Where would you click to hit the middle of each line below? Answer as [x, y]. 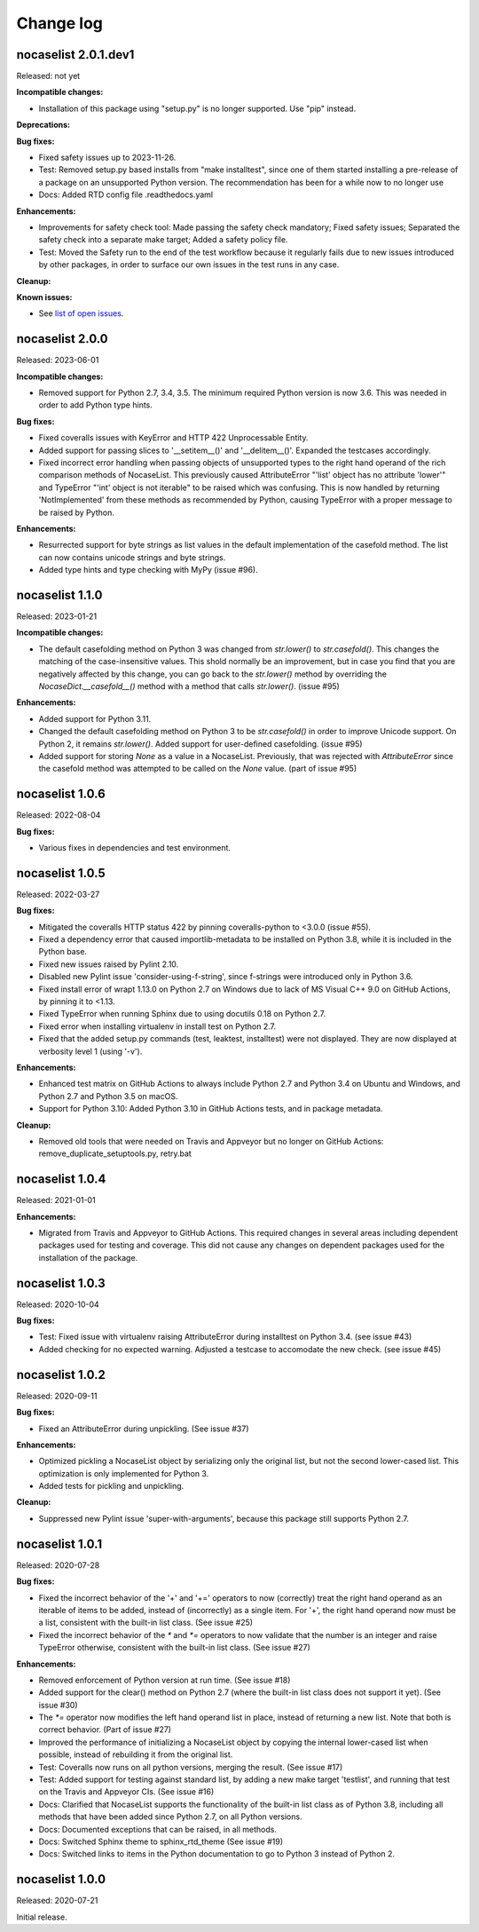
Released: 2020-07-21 [57, 1901]
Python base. [63, 952]
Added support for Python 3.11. [95, 718]
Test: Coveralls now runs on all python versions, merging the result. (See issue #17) [191, 1767]
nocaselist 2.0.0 [62, 339]
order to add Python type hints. [95, 405]
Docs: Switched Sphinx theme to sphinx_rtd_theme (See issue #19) [161, 1841]
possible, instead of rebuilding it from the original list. [136, 1754]
